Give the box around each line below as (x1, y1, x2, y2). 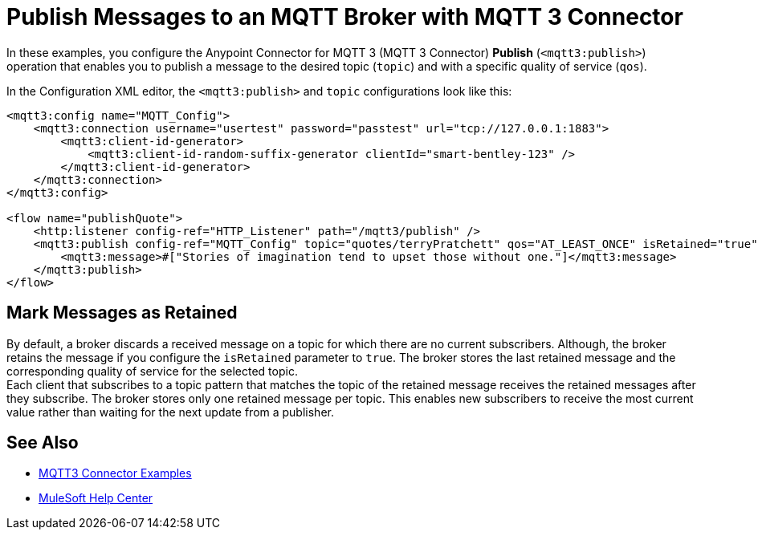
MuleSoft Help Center (39, 491, 153, 506)
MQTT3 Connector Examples (39, 466, 192, 481)
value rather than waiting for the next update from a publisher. (6, 404, 334, 419)
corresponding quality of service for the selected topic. (6, 363, 298, 378)
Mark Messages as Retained (6, 303, 238, 323)
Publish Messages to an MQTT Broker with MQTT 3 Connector (6, 3, 683, 30)
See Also (6, 432, 79, 453)
